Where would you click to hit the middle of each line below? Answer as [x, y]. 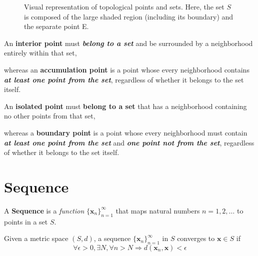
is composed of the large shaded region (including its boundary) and [129, 16]
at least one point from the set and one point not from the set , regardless [129, 142]
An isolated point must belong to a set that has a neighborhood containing [125, 106]
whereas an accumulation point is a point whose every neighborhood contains [127, 69]
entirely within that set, [40, 53]
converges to [196, 238]
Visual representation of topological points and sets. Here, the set [124, 6]
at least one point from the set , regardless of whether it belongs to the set [124, 79]
